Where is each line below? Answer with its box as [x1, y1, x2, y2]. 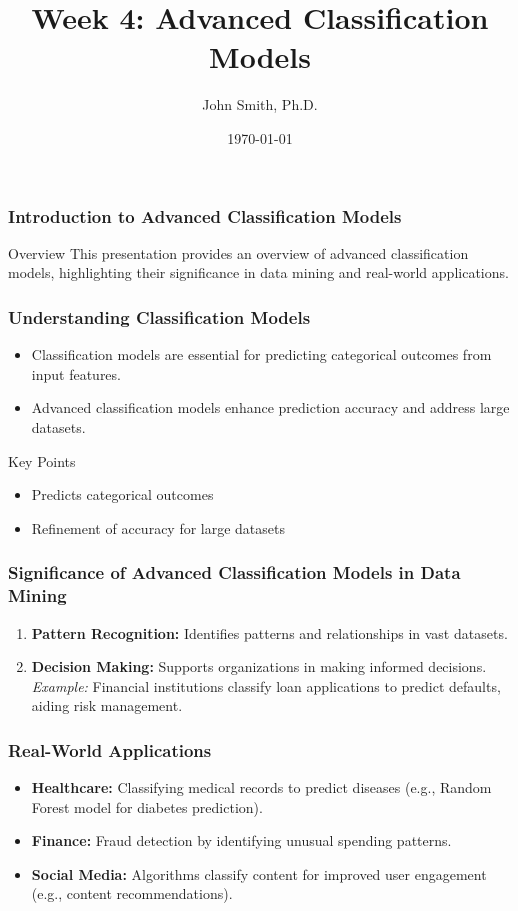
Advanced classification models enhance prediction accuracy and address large [31, 397, 510, 418]
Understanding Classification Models [8, 304, 311, 329]
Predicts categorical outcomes [31, 484, 214, 505]
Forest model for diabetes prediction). [31, 796, 263, 817]
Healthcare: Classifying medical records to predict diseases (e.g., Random [31, 777, 492, 798]
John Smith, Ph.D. [202, 94, 318, 115]
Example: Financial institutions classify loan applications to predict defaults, [31, 675, 501, 696]
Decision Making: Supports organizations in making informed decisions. [31, 656, 487, 677]
